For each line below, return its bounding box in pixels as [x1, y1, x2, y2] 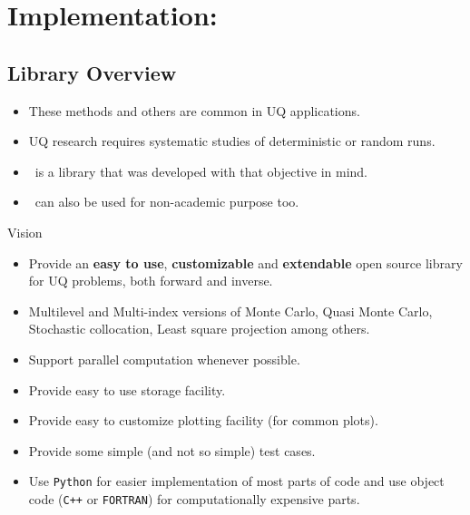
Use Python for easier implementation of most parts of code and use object [28, 471, 445, 491]
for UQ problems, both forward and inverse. [28, 271, 273, 290]
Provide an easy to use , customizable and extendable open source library [28, 253, 463, 272]
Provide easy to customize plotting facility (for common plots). [28, 411, 378, 430]
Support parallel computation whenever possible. [28, 349, 300, 368]
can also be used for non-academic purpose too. [34, 192, 299, 211]
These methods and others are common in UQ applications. [28, 101, 360, 120]
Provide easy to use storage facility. [28, 380, 226, 399]
